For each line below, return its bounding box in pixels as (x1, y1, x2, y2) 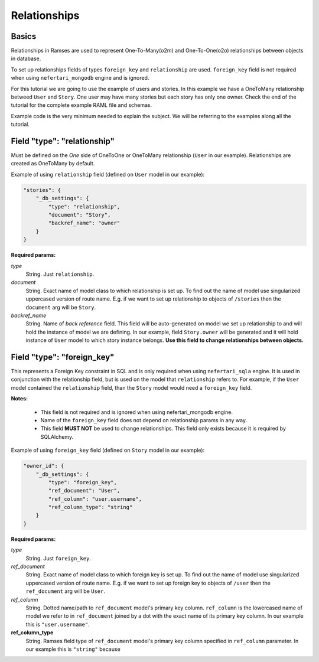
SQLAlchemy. (40, 433, 74, 440)
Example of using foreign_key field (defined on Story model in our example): (11, 446, 205, 454)
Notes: (11, 395, 28, 402)
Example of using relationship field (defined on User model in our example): (11, 171, 205, 178)
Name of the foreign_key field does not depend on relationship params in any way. (40, 416, 248, 423)
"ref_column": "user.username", (48, 495, 142, 502)
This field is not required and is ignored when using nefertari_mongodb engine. (40, 408, 233, 416)
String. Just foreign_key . (25, 555, 92, 562)
